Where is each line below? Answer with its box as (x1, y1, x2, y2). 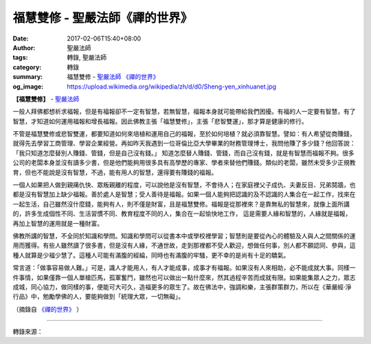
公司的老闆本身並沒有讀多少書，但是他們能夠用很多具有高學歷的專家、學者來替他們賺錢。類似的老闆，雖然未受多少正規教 (12, 159, 356, 167)
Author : (12, 43, 36, 51)
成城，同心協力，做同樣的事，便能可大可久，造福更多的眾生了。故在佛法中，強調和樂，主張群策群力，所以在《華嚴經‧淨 (12, 282, 352, 291)
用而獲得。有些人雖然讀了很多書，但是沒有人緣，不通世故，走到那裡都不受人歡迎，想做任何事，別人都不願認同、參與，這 (12, 241, 356, 250)
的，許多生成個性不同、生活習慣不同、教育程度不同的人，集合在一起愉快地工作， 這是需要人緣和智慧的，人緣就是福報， (12, 209, 352, 218)
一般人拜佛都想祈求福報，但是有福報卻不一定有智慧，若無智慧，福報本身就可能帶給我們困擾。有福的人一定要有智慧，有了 (12, 107, 356, 116)
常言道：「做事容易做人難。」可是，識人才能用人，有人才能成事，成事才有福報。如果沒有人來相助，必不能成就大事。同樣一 (12, 264, 356, 272)
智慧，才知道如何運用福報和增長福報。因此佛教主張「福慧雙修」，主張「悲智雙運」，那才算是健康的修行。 (12, 117, 308, 125)
